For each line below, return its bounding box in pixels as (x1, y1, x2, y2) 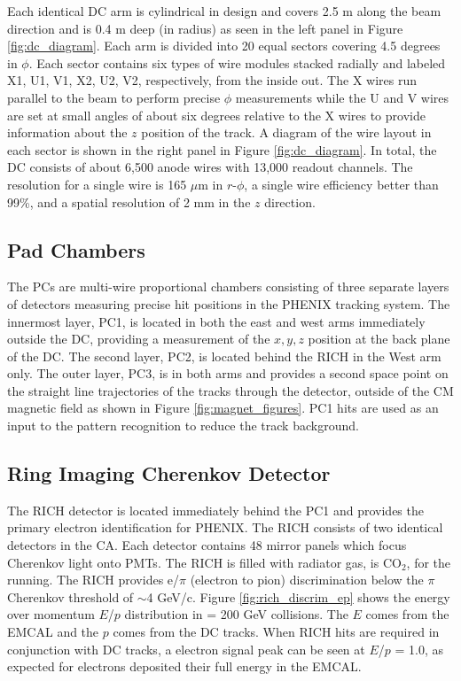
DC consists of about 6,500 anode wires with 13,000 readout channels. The (7, 158, 413, 176)
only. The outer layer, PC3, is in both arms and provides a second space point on (7, 364, 449, 383)
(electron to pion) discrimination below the (190, 570, 424, 589)
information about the (7, 123, 128, 142)
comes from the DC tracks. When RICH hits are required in (113, 623, 440, 641)
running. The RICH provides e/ (7, 570, 180, 589)
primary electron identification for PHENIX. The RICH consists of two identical (7, 518, 443, 537)
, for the (406, 553, 451, 571)
